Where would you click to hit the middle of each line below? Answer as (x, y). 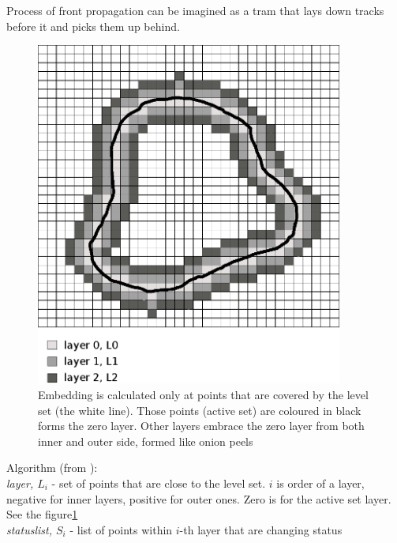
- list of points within (121, 529)
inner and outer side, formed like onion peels (146, 441)
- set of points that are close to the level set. (159, 483)
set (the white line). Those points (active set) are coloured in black (200, 410)
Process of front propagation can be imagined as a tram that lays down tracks (195, 10)
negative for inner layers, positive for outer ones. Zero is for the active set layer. (199, 498)
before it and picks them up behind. (93, 26)
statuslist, (29, 529)
